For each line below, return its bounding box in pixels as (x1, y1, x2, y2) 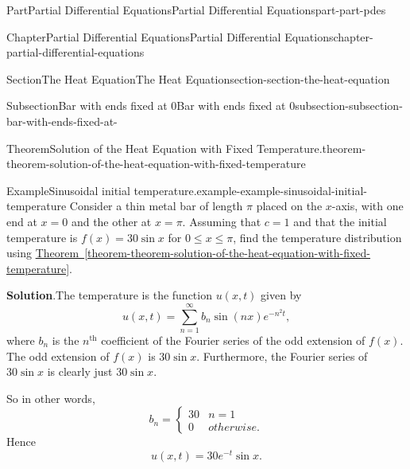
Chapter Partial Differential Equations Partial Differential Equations (6, 28, 334, 45)
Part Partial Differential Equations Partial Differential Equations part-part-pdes (6, 2, 386, 18)
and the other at (71, 213, 152, 229)
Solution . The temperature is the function (6, 287, 212, 303)
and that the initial (293, 213, 387, 229)
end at (6, 213, 37, 229)
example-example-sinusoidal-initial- (196, 182, 368, 198)
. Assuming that (182, 213, 261, 229)
